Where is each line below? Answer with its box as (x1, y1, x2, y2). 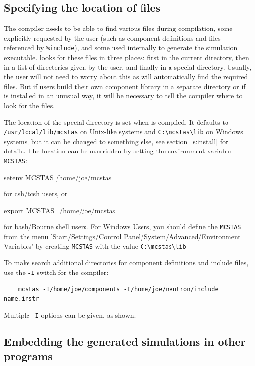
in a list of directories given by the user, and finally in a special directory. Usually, (4, 61, 252, 72)
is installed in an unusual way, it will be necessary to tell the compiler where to (4, 91, 243, 101)
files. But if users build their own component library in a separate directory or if (4, 81, 246, 91)
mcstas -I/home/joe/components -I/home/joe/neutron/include (18, 285, 219, 293)
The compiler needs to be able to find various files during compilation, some (4, 23, 233, 33)
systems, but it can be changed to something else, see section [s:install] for (4, 136, 228, 146)
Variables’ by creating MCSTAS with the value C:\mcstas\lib (4, 241, 186, 251)
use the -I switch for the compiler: (4, 267, 109, 277)
